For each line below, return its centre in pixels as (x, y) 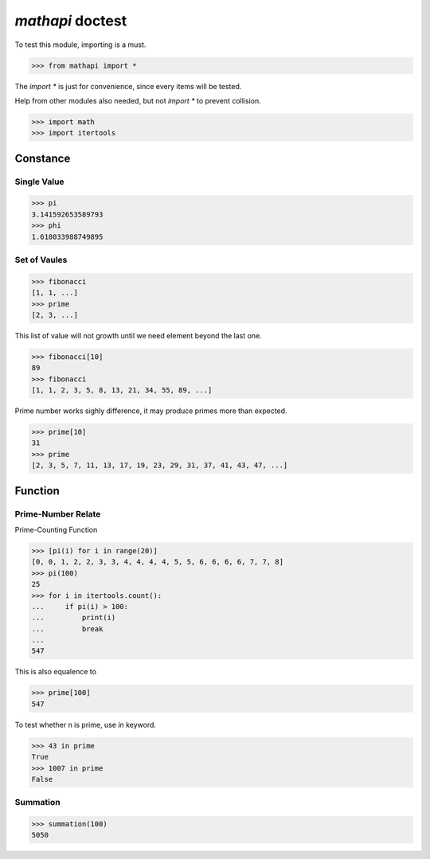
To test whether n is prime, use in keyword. (86, 724)
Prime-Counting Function (56, 529)
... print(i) (74, 618)
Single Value (39, 182)
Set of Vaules (41, 260)
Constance (43, 158)
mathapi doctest (71, 21)
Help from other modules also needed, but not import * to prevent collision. (138, 100)
